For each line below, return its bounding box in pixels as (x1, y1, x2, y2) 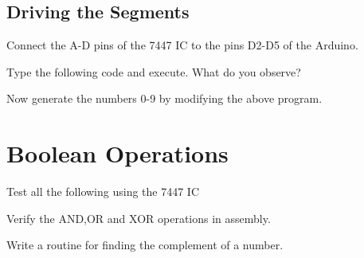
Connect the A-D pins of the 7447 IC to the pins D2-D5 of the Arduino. (6, 37, 358, 53)
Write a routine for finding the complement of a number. (6, 236, 284, 253)
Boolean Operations (6, 137, 229, 170)
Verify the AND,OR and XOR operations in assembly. (6, 209, 271, 226)
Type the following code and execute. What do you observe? (6, 63, 301, 80)
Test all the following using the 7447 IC (6, 183, 200, 200)
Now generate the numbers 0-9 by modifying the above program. (6, 90, 323, 107)
